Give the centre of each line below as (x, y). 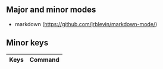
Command (44, 59)
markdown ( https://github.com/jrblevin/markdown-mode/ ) (86, 24)
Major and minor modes (51, 10)
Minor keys (27, 43)
